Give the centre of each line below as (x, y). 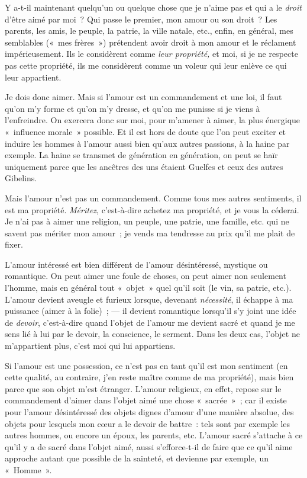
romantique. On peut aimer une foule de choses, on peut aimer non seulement (146, 276)
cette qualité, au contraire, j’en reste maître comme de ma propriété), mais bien (149, 377)
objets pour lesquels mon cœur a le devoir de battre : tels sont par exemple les (148, 423)
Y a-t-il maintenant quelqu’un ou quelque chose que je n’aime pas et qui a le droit (153, 7)
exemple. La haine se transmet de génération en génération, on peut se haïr (141, 155)
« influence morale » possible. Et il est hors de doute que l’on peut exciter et (146, 131)
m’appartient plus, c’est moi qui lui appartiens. (90, 346)
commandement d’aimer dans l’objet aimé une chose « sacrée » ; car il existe (146, 400)
